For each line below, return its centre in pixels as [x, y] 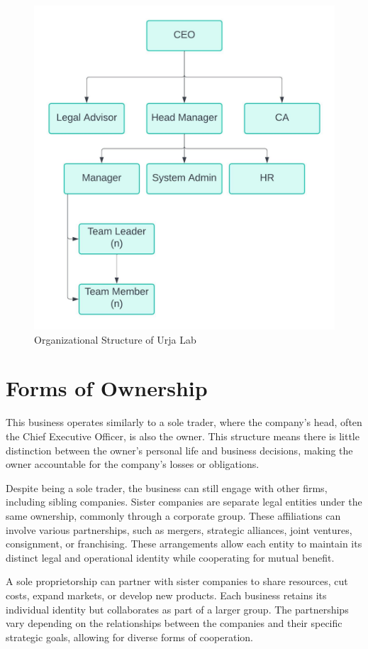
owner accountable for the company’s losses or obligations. [133, 464]
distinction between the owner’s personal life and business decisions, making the [179, 450]
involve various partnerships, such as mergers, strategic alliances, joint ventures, [179, 529]
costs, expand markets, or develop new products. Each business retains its [166, 595]
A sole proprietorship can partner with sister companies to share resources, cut [177, 581]
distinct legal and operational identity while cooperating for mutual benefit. [170, 557]
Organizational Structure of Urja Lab [115, 339]
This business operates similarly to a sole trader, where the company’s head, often [184, 422]
